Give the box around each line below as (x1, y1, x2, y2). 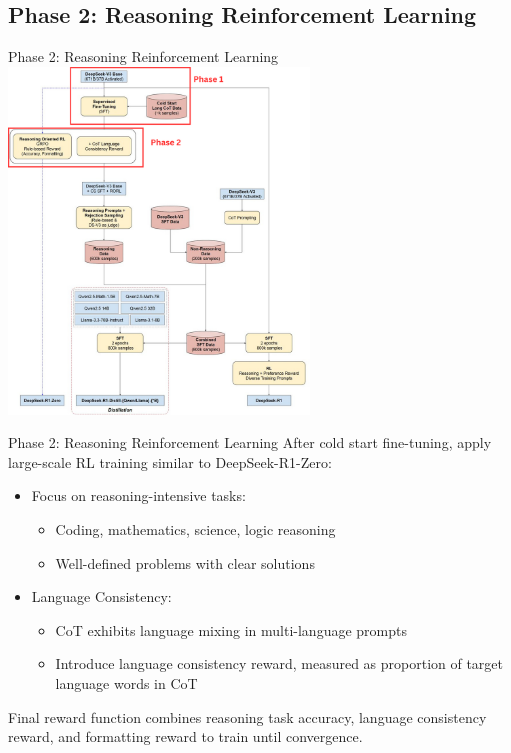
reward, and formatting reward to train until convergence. (8, 726, 363, 747)
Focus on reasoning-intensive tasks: (31, 485, 246, 506)
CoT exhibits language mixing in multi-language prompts (55, 619, 407, 640)
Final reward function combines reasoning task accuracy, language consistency (8, 706, 487, 727)
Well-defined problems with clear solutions (55, 552, 315, 573)
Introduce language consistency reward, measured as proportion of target (55, 653, 504, 674)
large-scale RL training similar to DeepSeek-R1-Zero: (8, 451, 332, 472)
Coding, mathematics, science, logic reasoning (55, 519, 336, 540)
